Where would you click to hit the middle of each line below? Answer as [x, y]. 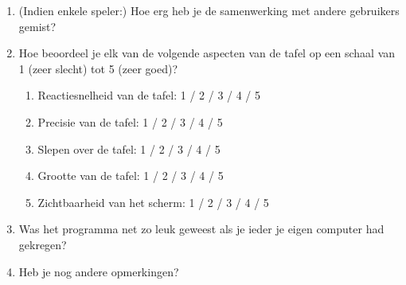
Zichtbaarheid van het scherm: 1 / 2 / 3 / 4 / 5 [153, 202]
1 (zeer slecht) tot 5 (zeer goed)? [98, 68]
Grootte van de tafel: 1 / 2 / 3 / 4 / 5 [131, 176]
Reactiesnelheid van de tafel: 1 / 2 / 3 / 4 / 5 [149, 95]
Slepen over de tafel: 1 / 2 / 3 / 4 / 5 [129, 148]
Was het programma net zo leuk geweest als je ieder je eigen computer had [201, 229]
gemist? [37, 26]
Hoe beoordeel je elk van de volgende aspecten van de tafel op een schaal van [207, 53]
